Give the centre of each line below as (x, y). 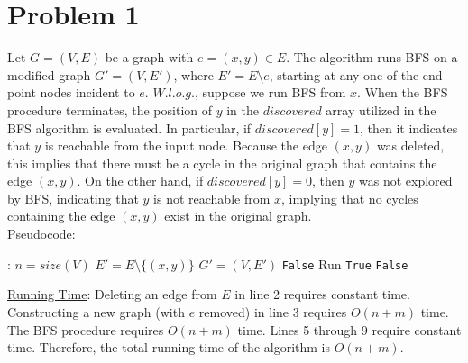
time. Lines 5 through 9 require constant (349, 329)
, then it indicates (409, 127)
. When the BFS (403, 92)
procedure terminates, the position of (110, 109)
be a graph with (149, 57)
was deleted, (410, 145)
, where (193, 74)
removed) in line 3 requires (273, 311)
